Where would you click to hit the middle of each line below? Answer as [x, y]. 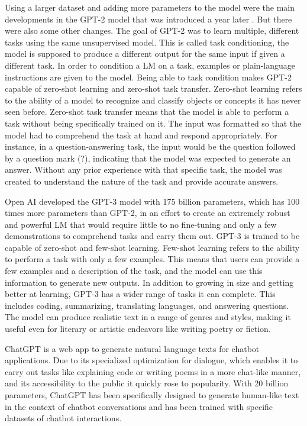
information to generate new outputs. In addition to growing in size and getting [149, 282]
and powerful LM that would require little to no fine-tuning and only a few [141, 224]
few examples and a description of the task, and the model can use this [134, 271]
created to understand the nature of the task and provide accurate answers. [142, 181]
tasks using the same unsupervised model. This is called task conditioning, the [147, 42]
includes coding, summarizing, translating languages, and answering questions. [147, 305]
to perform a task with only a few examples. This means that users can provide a [152, 259]
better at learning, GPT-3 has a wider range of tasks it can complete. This [140, 294]
